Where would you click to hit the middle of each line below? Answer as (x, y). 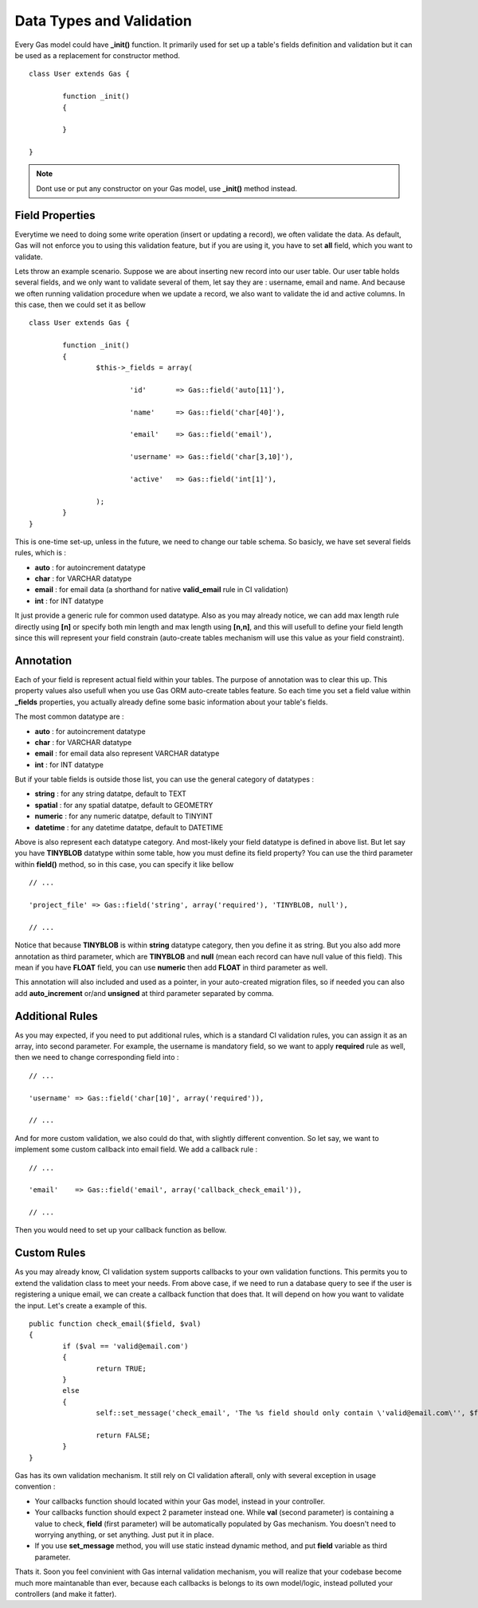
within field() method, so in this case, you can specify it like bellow (124, 864)
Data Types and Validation (104, 21)
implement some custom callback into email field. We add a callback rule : (136, 1149)
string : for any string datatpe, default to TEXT (111, 794)
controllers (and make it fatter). (66, 1594)
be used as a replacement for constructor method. (98, 55)
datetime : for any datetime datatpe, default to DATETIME (129, 827)
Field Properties (55, 215)
